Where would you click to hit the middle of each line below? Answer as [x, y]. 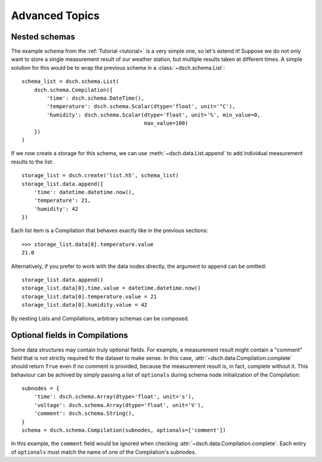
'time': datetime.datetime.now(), [84, 192]
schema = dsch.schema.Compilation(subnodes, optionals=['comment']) [124, 430]
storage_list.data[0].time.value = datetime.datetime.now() [111, 288]
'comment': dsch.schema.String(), [84, 414]
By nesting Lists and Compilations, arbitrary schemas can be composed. [100, 318]
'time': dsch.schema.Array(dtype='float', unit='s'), [114, 397]
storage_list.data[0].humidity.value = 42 [85, 305]
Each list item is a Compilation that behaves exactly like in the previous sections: [109, 230]
